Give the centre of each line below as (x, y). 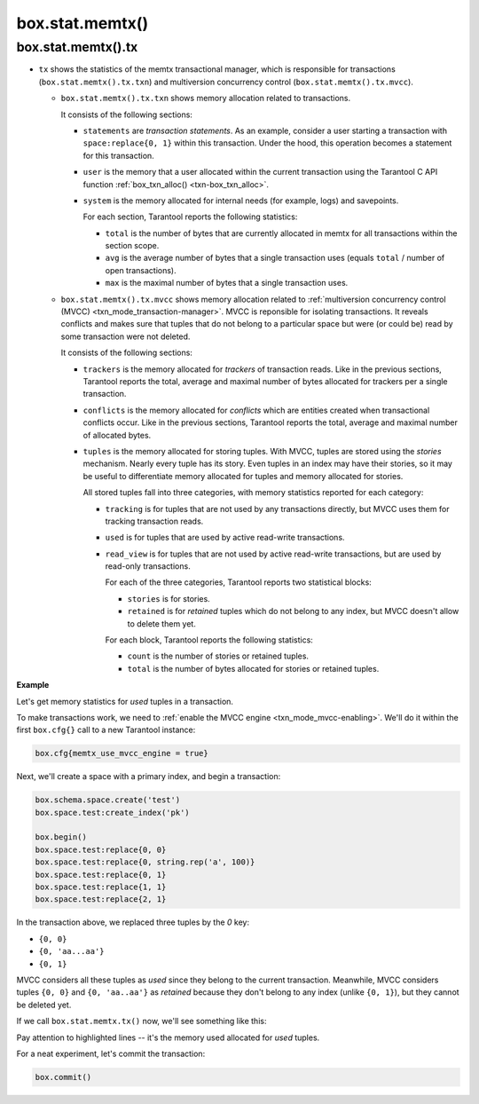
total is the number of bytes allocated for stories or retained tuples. (253, 668)
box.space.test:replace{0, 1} (101, 875)
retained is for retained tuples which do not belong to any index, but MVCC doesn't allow (293, 611)
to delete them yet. (162, 623)
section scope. (132, 246)
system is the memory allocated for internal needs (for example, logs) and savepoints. (241, 201)
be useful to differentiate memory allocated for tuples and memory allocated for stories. (243, 476)
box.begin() (61, 837)
